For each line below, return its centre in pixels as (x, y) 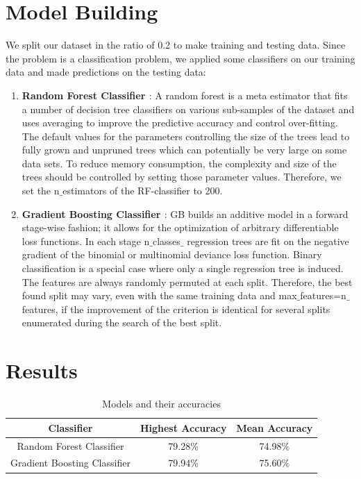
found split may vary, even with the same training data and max (159, 295)
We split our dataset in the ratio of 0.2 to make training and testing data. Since (176, 45)
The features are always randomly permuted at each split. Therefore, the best (187, 281)
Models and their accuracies (161, 404)
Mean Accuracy (275, 427)
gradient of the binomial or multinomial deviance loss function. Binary (172, 254)
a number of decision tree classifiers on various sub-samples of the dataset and (188, 109)
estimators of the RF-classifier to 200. (143, 191)
